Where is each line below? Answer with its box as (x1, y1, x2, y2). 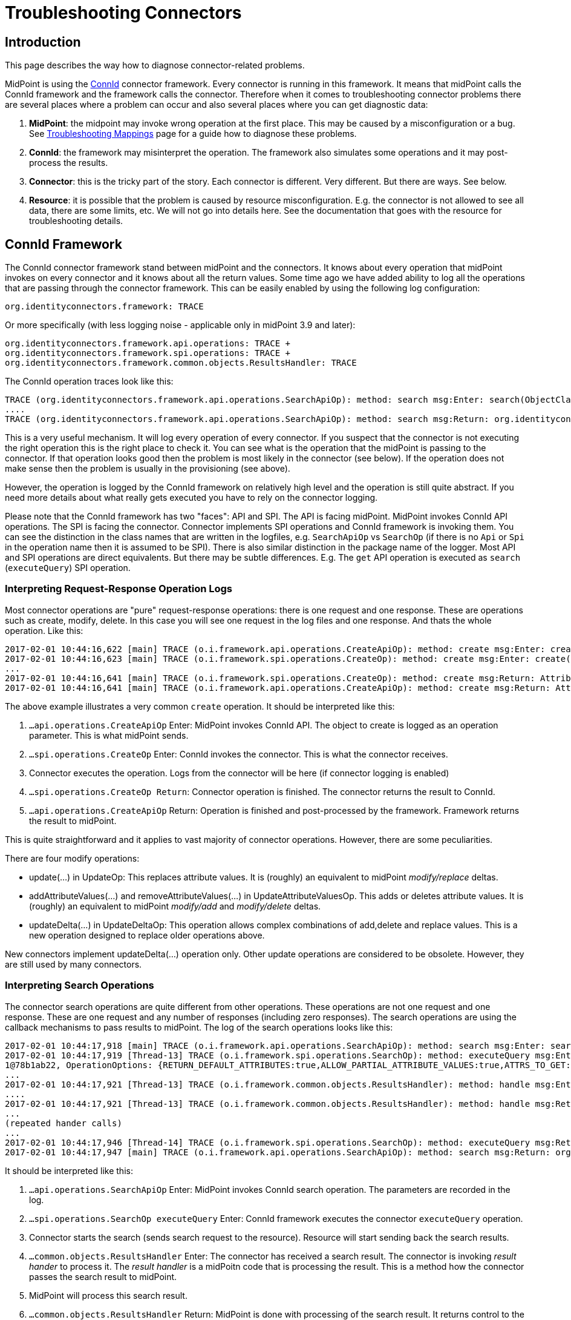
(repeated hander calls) (5, 1118, 122, 1128)
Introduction (5, 34, 81, 50)
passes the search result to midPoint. (29, 1271, 177, 1282)
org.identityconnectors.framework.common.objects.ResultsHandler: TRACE (5, 358, 357, 368)
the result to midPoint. (29, 815, 117, 826)
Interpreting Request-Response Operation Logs (5, 582, 233, 595)
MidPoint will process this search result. (29, 1290, 188, 1301)
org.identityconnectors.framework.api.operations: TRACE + (5, 338, 291, 349)
